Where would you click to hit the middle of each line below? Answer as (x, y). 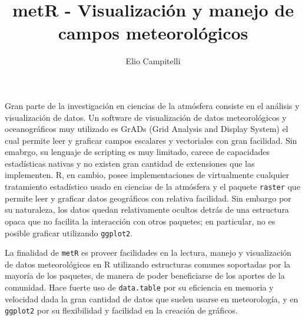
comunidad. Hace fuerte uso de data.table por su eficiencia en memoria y (139, 287)
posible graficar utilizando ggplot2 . (69, 232)
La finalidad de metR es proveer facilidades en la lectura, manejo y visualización (148, 253)
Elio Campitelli (153, 61)
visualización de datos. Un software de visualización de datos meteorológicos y (146, 117)
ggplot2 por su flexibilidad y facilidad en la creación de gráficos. (121, 310)
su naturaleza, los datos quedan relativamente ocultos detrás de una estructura (147, 210)
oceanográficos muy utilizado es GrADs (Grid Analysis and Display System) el (147, 129)
